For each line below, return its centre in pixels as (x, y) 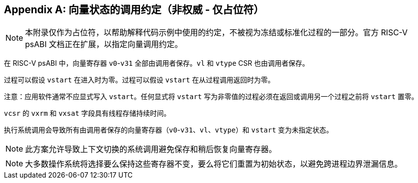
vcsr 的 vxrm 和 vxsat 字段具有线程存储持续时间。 (87, 113)
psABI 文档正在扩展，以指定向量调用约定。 (104, 44)
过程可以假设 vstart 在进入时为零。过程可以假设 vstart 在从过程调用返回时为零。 (139, 80)
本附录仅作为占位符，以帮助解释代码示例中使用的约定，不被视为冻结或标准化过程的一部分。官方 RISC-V (216, 33)
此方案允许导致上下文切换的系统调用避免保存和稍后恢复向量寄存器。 (151, 149)
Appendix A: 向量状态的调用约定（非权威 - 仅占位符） (134, 10)
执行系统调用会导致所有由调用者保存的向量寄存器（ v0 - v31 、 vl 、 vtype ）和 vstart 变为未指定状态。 (169, 130)
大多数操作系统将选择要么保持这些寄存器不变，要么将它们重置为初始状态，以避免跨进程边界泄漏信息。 (214, 164)
